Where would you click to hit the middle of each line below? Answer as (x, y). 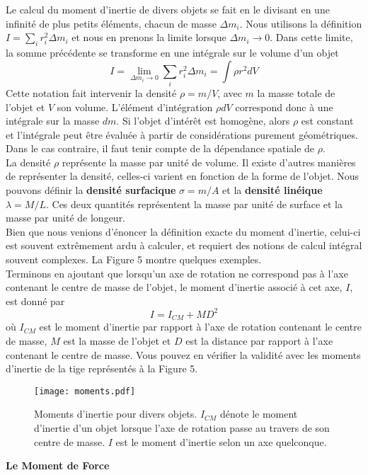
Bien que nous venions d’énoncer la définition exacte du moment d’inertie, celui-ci (183, 231)
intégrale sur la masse (53, 121)
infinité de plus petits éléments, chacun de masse (111, 23)
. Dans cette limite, (311, 37)
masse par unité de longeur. (66, 218)
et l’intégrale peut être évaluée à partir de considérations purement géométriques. (182, 134)
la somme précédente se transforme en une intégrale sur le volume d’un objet (172, 52)
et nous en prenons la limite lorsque (149, 37)
